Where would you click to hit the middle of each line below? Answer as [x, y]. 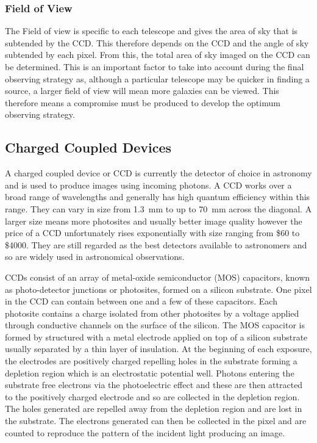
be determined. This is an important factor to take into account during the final [155, 67]
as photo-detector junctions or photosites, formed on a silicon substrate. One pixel [158, 289]
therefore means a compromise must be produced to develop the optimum [143, 102]
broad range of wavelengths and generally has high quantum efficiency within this [158, 197]
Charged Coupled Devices [88, 147]
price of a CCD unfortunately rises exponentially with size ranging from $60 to [152, 233]
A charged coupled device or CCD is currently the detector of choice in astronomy [158, 173]
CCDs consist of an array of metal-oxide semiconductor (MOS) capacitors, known [158, 277]
